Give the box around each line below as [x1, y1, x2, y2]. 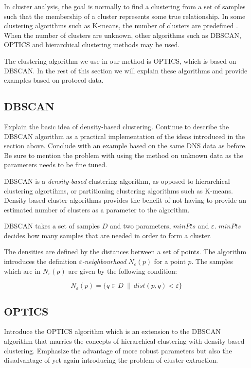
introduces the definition [4, 256, 77, 266]
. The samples [191, 256, 233, 266]
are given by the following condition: [68, 265, 177, 276]
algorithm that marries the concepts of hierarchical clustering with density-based [4, 336, 245, 346]
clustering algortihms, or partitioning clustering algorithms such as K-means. [4, 185, 233, 195]
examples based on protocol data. [4, 75, 104, 85]
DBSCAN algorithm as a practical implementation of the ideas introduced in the [4, 131, 245, 141]
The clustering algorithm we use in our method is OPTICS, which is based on [4, 55, 236, 66]
